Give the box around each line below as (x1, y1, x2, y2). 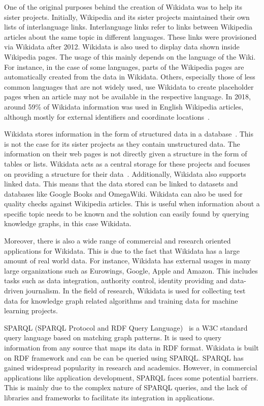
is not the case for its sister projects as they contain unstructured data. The (4, 138, 240, 149)
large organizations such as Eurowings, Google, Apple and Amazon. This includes (4, 265, 258, 276)
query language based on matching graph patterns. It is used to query (4, 332, 222, 343)
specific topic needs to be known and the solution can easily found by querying (4, 208, 249, 219)
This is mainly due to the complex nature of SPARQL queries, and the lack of (4, 382, 247, 393)
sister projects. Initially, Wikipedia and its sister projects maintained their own (4, 11, 250, 22)
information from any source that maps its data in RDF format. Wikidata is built (4, 342, 259, 353)
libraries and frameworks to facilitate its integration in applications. (4, 392, 215, 402)
